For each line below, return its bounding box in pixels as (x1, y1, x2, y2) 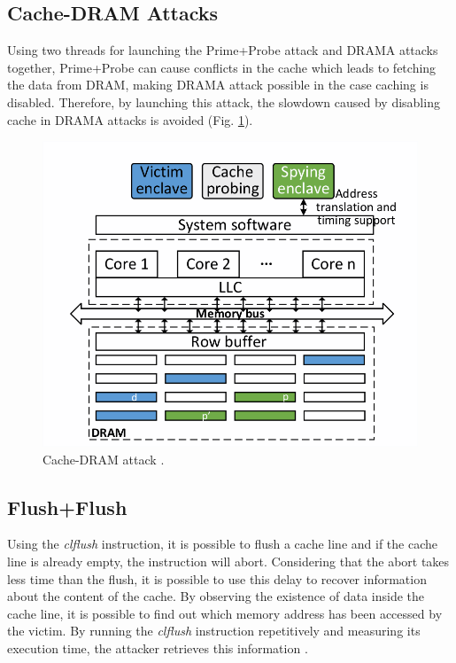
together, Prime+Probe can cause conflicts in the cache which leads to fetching (7, 58, 437, 76)
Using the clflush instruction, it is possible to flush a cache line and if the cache (7, 534, 437, 553)
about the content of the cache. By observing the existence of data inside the (7, 587, 424, 605)
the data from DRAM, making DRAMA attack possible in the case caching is (7, 75, 429, 94)
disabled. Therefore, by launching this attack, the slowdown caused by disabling (7, 92, 440, 111)
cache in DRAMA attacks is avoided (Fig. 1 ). (7, 110, 253, 129)
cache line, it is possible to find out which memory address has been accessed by (7, 604, 443, 622)
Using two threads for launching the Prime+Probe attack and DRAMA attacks (7, 41, 438, 59)
